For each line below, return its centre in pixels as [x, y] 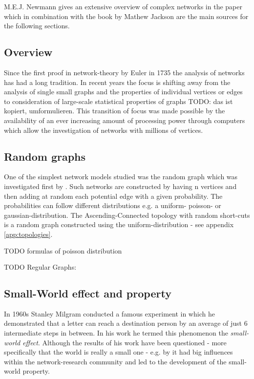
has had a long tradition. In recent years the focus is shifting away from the [117, 82]
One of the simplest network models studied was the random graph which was [121, 177]
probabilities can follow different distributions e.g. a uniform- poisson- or [113, 205]
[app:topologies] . [28, 234]
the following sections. [37, 26]
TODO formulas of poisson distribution [63, 250]
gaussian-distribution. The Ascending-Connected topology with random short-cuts [127, 215]
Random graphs [45, 156]
